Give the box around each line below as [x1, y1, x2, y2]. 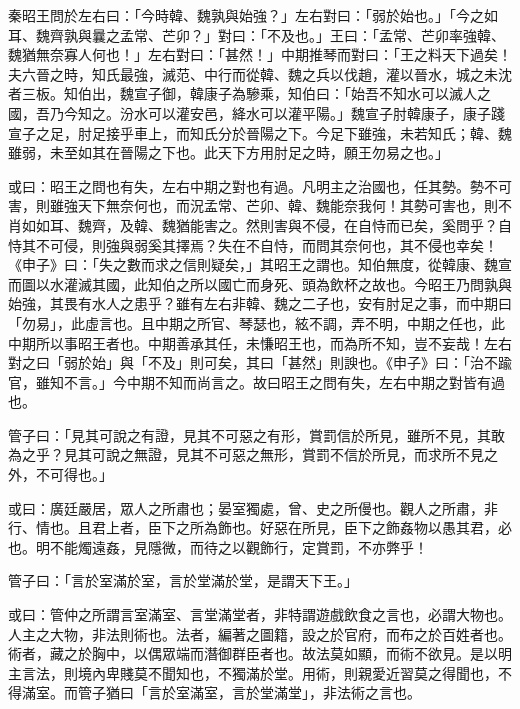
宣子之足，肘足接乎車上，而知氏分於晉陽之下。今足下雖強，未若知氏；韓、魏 [8, 122, 512, 143]
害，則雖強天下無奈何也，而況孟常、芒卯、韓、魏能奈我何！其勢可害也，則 [8, 195, 498, 216]
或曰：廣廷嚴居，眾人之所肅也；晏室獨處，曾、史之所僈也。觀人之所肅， [8, 497, 484, 518]
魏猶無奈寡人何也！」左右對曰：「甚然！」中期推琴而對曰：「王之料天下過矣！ [8, 44, 512, 65]
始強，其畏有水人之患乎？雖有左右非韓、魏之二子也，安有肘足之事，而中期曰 [8, 293, 512, 314]
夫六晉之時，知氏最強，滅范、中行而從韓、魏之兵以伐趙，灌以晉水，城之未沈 [8, 63, 512, 84]
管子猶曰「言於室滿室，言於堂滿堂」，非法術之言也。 [77, 682, 421, 703]
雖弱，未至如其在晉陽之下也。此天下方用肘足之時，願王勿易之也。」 [8, 142, 449, 163]
